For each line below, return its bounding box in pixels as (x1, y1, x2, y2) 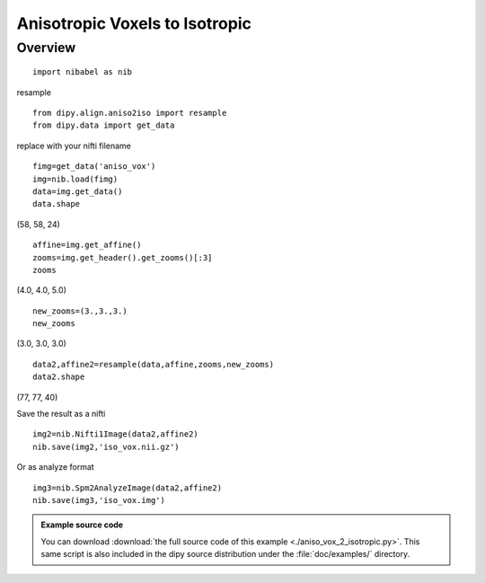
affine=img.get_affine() (32, 240, 142, 251)
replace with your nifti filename (16, 140, 132, 151)
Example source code (40, 519, 124, 530)
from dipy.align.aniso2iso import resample (32, 108, 227, 118)
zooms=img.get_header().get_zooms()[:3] (32, 252, 213, 262)
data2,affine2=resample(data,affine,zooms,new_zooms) (32, 359, 274, 369)
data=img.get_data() (32, 186, 123, 197)
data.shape (32, 199, 81, 209)
